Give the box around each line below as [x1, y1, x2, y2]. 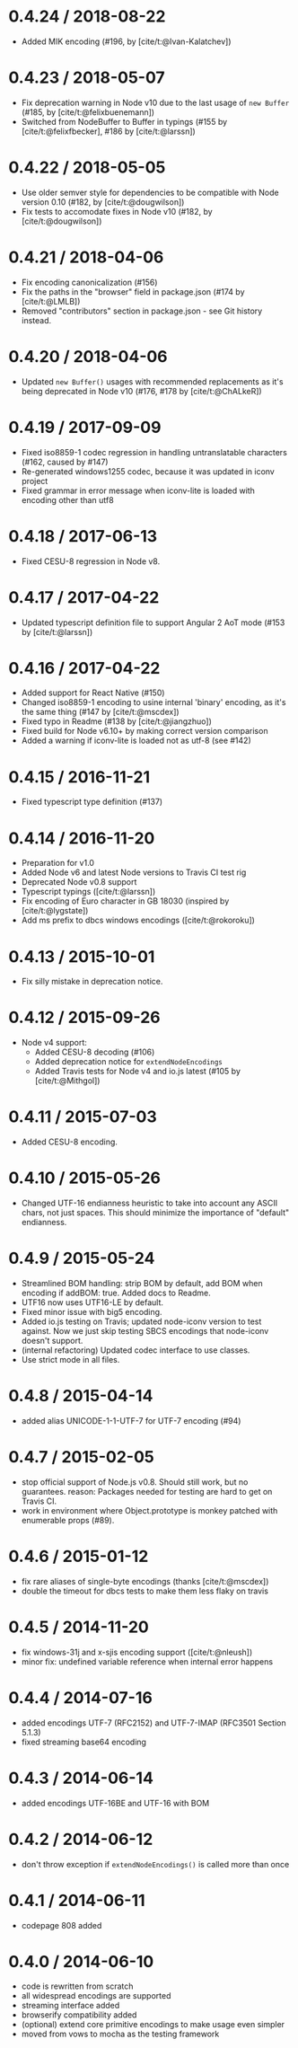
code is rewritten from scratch [21, 1981, 134, 1991]
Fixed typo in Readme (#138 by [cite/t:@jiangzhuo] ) [21, 716, 212, 727]
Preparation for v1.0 [21, 858, 95, 869]
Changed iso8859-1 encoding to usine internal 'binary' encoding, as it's [21, 697, 286, 708]
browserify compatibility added [21, 2009, 137, 2020]
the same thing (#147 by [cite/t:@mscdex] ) [21, 707, 180, 718]
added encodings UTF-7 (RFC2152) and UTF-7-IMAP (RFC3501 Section [21, 1717, 286, 1728]
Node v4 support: [21, 1037, 87, 1048]
